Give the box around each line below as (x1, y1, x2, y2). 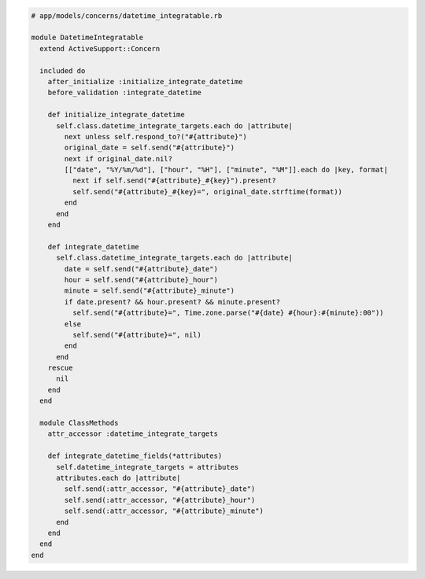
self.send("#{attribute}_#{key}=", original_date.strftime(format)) (72, 187, 342, 196)
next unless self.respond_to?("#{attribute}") (64, 132, 247, 141)
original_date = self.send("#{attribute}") (64, 143, 235, 153)
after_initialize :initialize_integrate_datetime (47, 77, 243, 86)
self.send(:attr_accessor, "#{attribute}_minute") (64, 507, 264, 515)
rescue (47, 363, 73, 373)
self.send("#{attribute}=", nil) (72, 330, 202, 339)
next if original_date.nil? (64, 154, 173, 163)
